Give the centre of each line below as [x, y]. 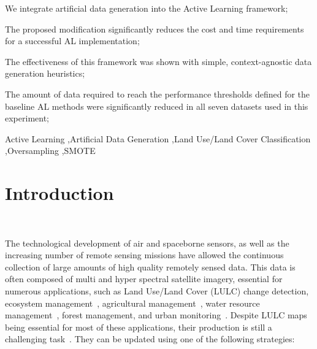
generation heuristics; [45, 73]
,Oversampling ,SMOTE [50, 151]
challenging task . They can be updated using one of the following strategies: [150, 339]
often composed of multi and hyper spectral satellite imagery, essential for [144, 279]
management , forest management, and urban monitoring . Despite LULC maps [156, 315]
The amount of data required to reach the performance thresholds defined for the [158, 94]
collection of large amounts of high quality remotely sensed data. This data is [150, 267]
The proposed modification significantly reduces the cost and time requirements [155, 29]
